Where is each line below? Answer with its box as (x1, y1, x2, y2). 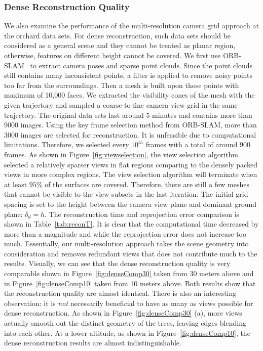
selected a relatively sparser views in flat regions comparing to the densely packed (4, 159, 257, 169)
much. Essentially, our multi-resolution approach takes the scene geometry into (4, 238, 249, 249)
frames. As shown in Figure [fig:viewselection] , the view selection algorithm (4, 149, 238, 159)
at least (4, 179, 27, 189)
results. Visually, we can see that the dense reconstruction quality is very (4, 258, 231, 269)
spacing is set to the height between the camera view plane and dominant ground (4, 198, 257, 209)
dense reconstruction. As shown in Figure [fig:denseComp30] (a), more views (4, 308, 242, 318)
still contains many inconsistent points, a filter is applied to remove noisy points (4, 70, 252, 80)
